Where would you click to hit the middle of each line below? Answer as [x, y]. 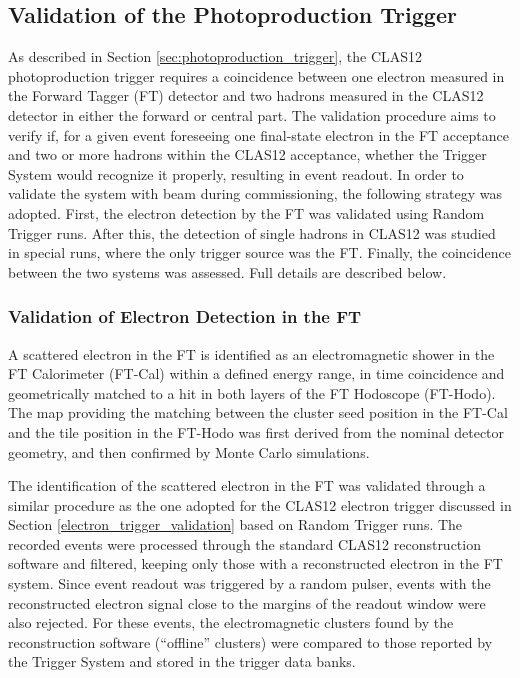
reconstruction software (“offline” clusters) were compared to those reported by [250, 641]
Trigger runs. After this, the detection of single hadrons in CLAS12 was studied [252, 232]
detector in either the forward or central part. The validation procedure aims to [252, 114]
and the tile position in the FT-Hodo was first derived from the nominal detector [256, 431]
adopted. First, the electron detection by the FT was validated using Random [246, 212]
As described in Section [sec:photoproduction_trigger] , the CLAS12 [215, 56]
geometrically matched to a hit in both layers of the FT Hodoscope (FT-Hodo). [252, 392]
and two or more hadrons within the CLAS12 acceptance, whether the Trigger [247, 154]
